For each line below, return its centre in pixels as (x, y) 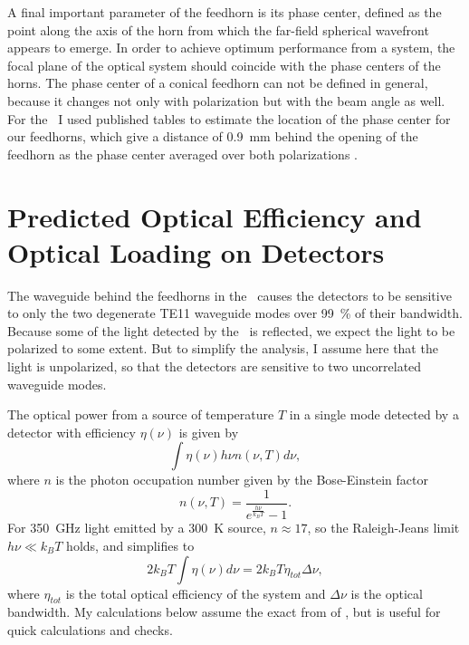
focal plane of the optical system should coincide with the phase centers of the (224, 65)
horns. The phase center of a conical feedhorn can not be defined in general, (218, 83)
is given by (209, 432)
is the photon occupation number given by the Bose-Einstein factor (242, 480)
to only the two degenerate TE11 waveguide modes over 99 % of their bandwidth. (235, 313)
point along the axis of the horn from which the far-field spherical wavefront (218, 29)
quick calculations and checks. (90, 629)
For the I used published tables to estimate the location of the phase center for (229, 118)
